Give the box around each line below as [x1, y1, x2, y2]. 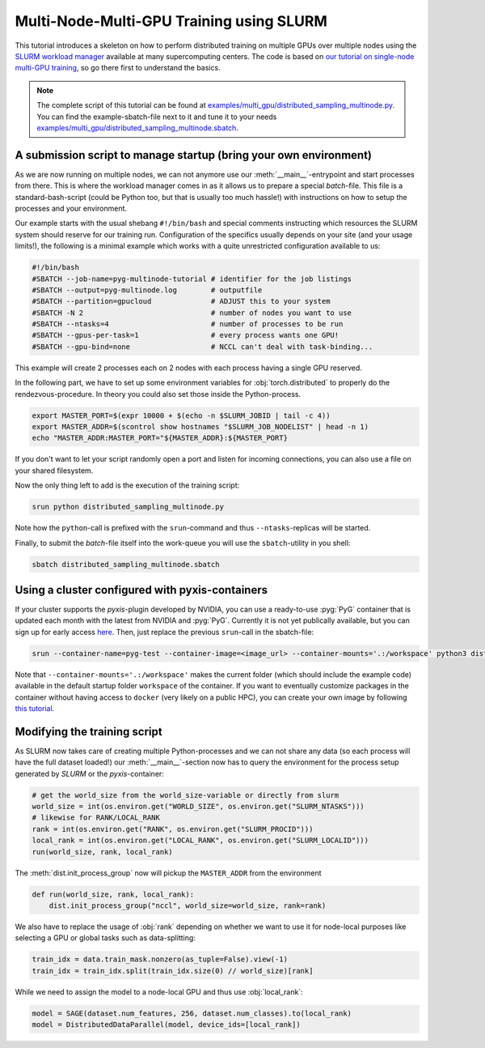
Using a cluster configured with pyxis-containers [15, 583, 268, 597]
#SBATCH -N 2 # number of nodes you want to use [32, 308, 352, 317]
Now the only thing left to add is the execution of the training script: [15, 480, 240, 490]
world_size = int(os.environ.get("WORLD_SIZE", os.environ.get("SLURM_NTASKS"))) [32, 802, 365, 811]
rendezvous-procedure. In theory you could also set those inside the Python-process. [15, 389, 302, 398]
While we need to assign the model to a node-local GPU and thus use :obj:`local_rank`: [15, 986, 303, 996]
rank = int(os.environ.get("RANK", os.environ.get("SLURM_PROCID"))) [32, 824, 314, 833]
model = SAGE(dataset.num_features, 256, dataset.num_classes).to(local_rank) [32, 1008, 352, 1018]
